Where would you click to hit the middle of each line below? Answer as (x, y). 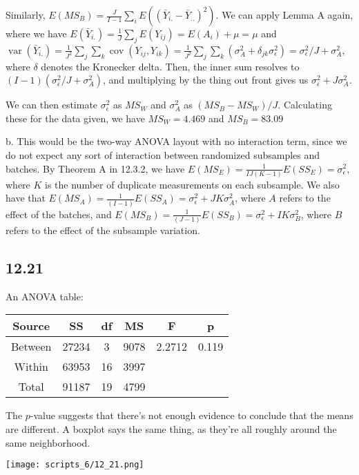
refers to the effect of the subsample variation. (103, 230)
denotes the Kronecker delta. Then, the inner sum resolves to (170, 66)
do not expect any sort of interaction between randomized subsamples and (163, 154)
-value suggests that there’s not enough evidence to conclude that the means (192, 415)
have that (26, 198)
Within (31, 367)
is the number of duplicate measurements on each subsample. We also (192, 184)
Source (31, 326)
